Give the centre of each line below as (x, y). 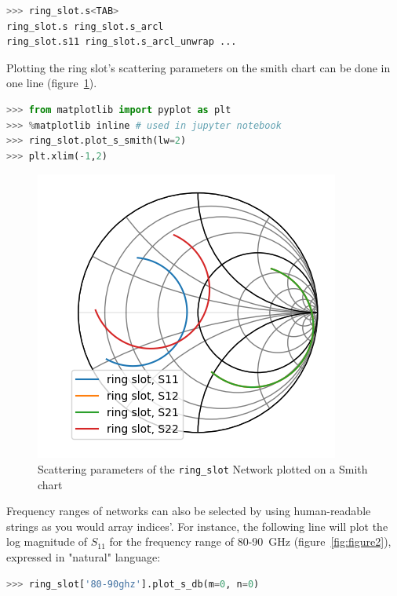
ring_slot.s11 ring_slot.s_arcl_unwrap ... (122, 42)
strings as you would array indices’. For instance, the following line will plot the (197, 526)
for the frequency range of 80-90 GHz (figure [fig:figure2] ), (250, 541)
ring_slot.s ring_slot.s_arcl (85, 26)
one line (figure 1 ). (52, 83)
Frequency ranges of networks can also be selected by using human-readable (189, 511)
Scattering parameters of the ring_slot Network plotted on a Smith (203, 468)
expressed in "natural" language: (84, 556)
